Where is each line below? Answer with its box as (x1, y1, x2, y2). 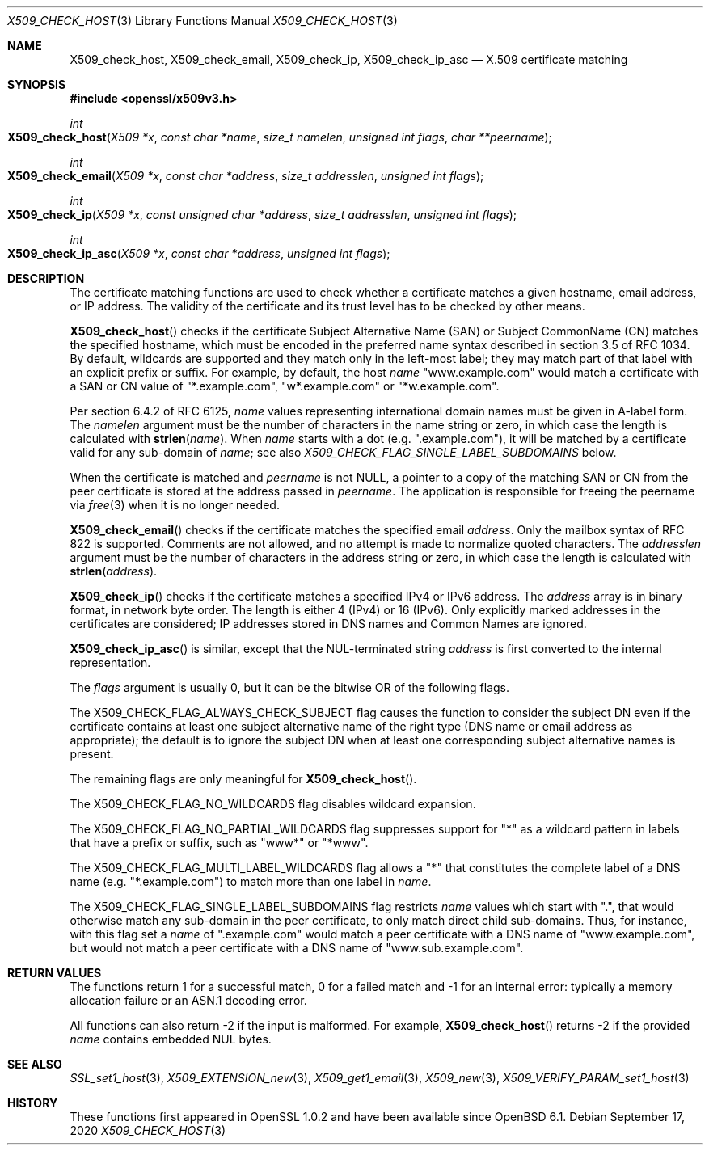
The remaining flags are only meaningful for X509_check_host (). (70, 772, 417, 786)
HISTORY (7, 1096, 58, 1110)
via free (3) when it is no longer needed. (70, 498, 280, 512)
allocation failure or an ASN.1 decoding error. (70, 993, 307, 1007)
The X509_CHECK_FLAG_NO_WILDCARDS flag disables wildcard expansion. (70, 797, 476, 811)
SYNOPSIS (7, 78, 66, 91)
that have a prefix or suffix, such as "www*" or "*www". (70, 836, 369, 850)
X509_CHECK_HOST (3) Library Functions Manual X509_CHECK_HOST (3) (7, 14, 398, 27)
